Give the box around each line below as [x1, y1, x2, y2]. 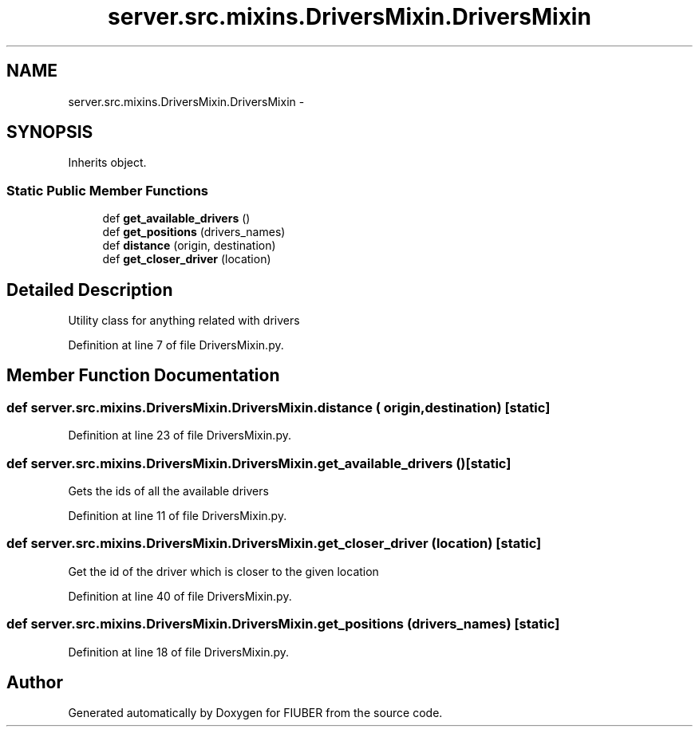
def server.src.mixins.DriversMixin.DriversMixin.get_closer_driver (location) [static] [6, 535, 542, 552]
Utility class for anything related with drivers [68, 313, 300, 328]
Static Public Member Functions [6, 182, 209, 199]
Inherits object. [68, 156, 147, 170]
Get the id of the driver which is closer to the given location [68, 564, 379, 578]
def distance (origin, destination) [102, 238, 276, 253]
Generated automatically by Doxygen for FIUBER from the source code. [68, 706, 443, 720]
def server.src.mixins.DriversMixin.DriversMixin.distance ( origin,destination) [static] [6, 399, 551, 416]
